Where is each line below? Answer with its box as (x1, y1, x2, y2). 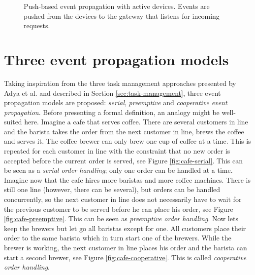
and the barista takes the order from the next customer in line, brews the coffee (4, 126, 244, 136)
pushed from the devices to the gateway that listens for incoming (24, 10, 220, 21)
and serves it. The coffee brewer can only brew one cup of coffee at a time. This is (4, 136, 251, 146)
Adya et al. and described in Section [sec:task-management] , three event (4, 87, 221, 98)
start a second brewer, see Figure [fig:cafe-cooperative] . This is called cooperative (4, 252, 247, 262)
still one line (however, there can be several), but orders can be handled (4, 184, 221, 195)
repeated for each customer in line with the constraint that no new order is (4, 146, 230, 156)
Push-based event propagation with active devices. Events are (24, 1, 210, 11)
